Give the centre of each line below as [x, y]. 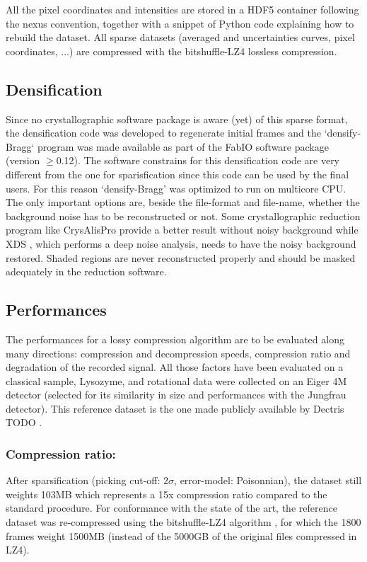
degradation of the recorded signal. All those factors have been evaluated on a [175, 367]
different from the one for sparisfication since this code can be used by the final [177, 174]
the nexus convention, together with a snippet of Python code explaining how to [180, 23]
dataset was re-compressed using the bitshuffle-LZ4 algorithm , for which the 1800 [183, 522]
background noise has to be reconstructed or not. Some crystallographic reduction [183, 216]
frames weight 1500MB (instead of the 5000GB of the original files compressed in [181, 535]
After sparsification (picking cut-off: [83, 480]
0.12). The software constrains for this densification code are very [198, 160]
